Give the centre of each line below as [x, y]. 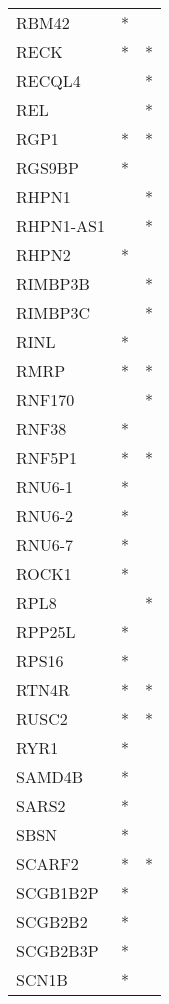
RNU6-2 [45, 515]
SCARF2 [47, 863]
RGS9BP [48, 167]
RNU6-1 [45, 486]
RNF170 [45, 399]
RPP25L [46, 631]
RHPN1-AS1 [60, 225]
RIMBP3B [53, 283]
